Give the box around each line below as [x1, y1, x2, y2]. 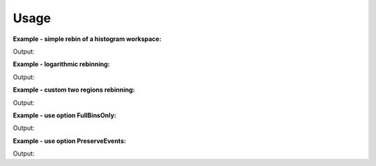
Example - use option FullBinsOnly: [13, 111, 117, 119]
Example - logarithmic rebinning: [13, 60, 111, 69]
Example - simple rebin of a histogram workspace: [13, 35, 162, 43]
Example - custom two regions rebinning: [13, 85, 135, 94]
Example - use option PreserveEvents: [13, 136, 127, 145]
